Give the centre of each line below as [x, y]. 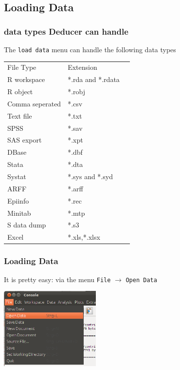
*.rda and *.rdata [94, 79]
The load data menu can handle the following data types [90, 49]
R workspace [26, 79]
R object [20, 92]
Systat [17, 176]
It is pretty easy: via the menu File [57, 279]
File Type [22, 67]
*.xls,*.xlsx [84, 237]
